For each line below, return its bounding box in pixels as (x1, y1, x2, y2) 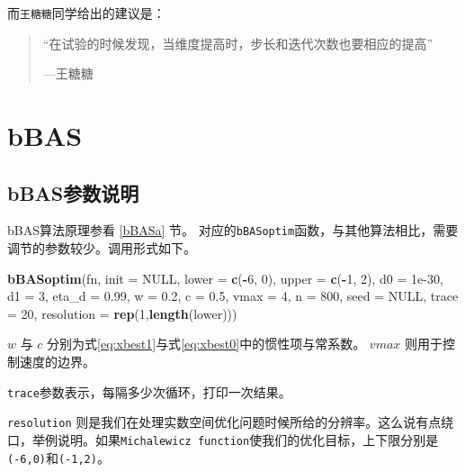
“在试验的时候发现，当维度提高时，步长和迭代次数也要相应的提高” (42, 33, 434, 52)
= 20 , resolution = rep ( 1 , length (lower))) (7, 304, 237, 322)
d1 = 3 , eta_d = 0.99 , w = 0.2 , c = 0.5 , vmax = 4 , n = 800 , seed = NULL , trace (7, 286, 459, 305)
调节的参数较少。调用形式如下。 (7, 239, 196, 258)
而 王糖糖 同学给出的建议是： (7, 4, 165, 22)
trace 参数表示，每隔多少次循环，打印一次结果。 (7, 382, 291, 401)
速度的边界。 (19, 352, 95, 371)
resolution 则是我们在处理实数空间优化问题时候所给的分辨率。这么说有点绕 (7, 413, 454, 431)
